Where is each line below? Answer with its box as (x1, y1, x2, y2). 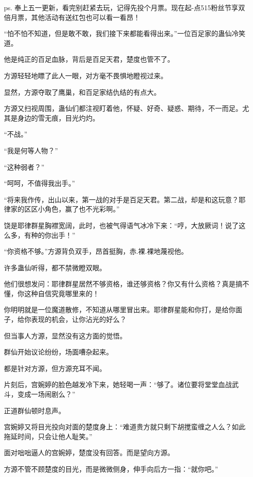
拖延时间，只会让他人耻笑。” (4, 431, 92, 441)
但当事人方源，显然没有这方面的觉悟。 (4, 330, 126, 340)
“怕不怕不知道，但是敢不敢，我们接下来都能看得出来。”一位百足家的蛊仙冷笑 (4, 28, 246, 38)
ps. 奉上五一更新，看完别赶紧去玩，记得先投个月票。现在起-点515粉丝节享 (4, 2, 238, 12)
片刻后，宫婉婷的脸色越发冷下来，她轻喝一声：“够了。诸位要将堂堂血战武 (4, 379, 239, 389)
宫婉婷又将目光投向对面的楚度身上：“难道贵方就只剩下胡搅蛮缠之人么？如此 (4, 422, 246, 432)
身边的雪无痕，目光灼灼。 (17, 112, 99, 123)
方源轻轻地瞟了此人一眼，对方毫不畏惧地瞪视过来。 (4, 70, 167, 80)
